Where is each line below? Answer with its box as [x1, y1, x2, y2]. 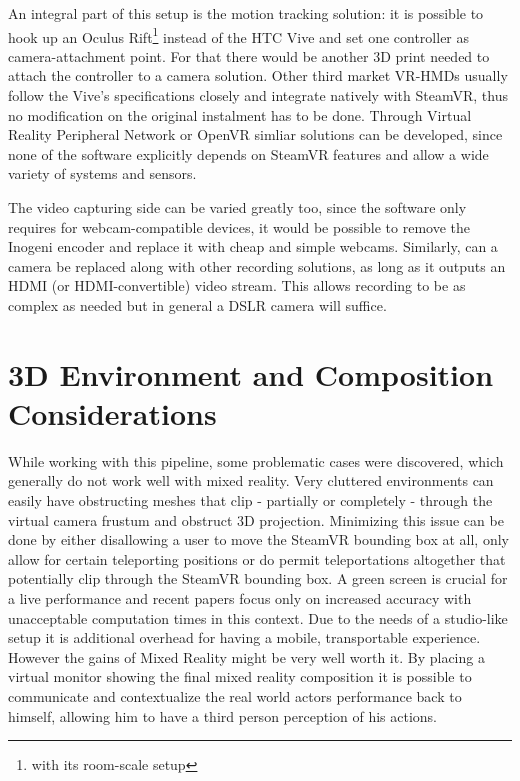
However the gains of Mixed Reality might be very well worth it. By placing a [8, 646, 485, 667]
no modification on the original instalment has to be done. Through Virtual [8, 104, 472, 125]
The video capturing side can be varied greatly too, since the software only [8, 197, 467, 217]
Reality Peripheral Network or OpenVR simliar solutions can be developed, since [8, 124, 503, 145]
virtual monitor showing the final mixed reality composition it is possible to [8, 666, 472, 687]
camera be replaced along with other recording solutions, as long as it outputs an [8, 255, 506, 276]
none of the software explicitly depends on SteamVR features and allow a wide [8, 143, 489, 164]
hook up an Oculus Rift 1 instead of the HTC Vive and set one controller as [8, 23, 470, 47]
